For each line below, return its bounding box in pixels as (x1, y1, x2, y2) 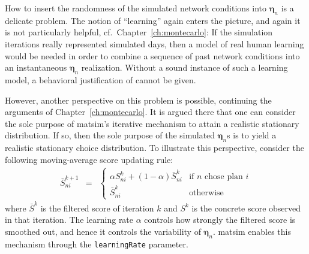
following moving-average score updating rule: (5, 153, 173, 165)
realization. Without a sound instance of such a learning (81, 61, 288, 74)
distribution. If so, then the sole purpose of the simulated (5, 129, 215, 141)
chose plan (205, 173, 243, 182)
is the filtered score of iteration (40, 201, 154, 214)
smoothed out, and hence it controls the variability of (5, 225, 201, 237)
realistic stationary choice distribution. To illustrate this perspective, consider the (5, 141, 304, 154)
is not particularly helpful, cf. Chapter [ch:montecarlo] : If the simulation (5, 26, 273, 38)
